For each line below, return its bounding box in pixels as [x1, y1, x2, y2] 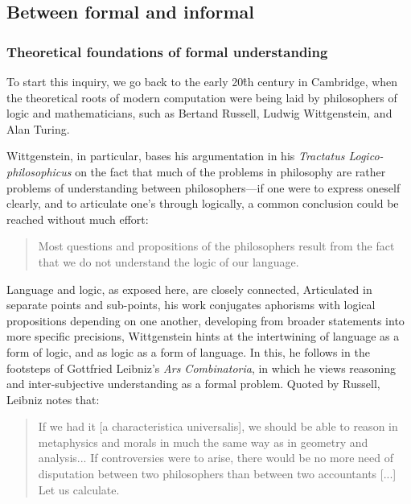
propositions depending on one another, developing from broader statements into [6, 312, 405, 328]
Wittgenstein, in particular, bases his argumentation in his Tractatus [6, 147, 345, 164]
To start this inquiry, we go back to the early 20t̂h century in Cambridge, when [6, 73, 398, 89]
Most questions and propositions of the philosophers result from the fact [38, 238, 395, 254]
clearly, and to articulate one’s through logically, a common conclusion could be [6, 195, 399, 212]
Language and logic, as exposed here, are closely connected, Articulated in [6, 280, 372, 297]
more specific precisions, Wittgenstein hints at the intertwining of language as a [6, 328, 400, 345]
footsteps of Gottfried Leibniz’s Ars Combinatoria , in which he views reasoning [6, 359, 396, 376]
